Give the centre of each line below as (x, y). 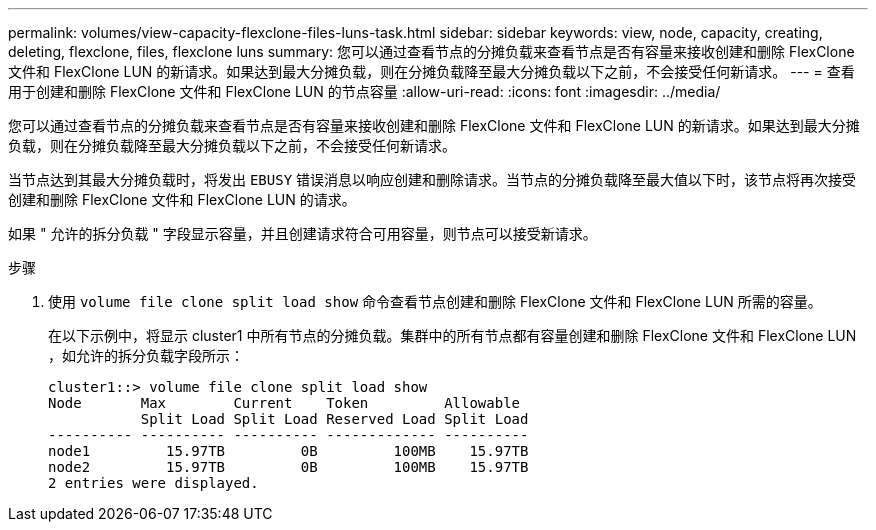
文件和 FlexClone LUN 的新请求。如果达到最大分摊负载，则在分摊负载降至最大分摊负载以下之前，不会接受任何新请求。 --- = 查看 (431, 71)
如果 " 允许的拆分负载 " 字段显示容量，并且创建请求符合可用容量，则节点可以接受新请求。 (302, 233)
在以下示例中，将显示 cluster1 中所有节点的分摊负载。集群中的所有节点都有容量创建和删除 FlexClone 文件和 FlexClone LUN (452, 335)
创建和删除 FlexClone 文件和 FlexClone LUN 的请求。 (182, 199)
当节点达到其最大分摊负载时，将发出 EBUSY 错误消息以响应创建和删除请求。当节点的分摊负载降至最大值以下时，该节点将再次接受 (432, 179)
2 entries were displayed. (153, 483)
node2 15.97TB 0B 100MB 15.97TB (288, 467)
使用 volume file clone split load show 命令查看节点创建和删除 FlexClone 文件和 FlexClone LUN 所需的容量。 (435, 301)
